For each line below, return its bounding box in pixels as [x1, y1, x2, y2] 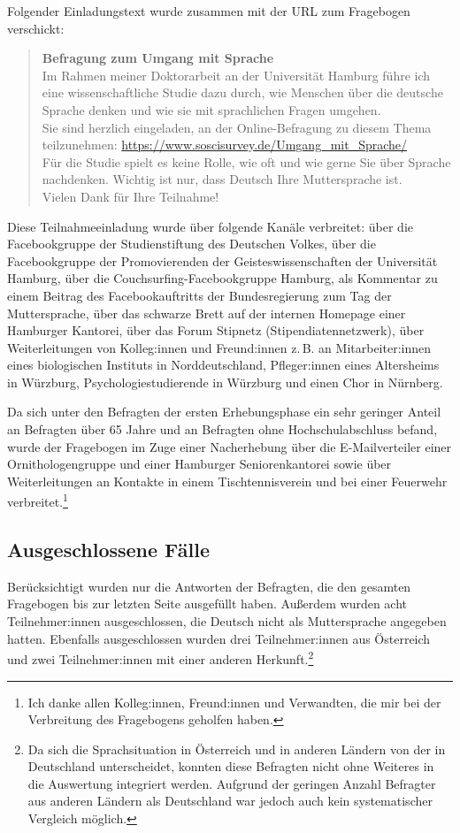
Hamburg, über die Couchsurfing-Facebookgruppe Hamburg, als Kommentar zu [7, 269, 438, 287]
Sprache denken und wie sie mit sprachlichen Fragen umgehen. [42, 100, 381, 118]
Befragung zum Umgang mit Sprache [42, 49, 274, 67]
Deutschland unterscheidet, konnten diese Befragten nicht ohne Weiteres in [27, 757, 434, 776]
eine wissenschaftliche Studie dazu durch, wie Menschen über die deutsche [42, 83, 443, 102]
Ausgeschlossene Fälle [7, 536, 211, 563]
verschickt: [7, 19, 65, 37]
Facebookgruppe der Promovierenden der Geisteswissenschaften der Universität [7, 251, 438, 270]
